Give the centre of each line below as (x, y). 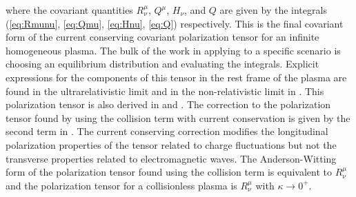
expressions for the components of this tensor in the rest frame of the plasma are (176, 77)
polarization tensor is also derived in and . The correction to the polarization (168, 104)
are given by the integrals (273, 10)
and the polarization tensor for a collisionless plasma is (121, 185)
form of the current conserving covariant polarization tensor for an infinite (162, 37)
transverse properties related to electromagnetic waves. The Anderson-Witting (171, 158)
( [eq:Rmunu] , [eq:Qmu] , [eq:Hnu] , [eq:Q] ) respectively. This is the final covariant (175, 23)
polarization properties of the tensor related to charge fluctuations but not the (171, 144)
